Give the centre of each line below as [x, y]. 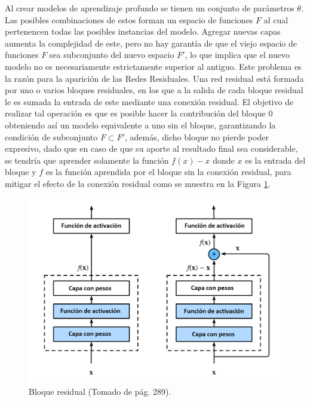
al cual [276, 19]
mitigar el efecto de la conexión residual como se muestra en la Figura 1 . [138, 183]
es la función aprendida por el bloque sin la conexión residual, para [168, 172]
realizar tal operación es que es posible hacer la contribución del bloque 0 [139, 113]
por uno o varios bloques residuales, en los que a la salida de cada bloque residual [154, 90]
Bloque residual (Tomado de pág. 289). [100, 392]
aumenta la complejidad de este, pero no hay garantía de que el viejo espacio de [151, 43]
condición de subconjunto [51, 136]
